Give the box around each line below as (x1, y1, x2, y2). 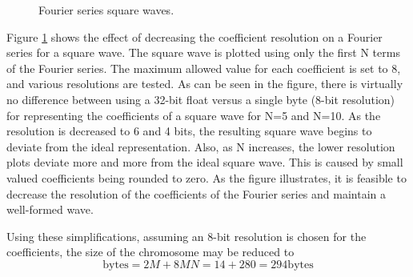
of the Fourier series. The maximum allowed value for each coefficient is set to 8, (6, 59, 401, 76)
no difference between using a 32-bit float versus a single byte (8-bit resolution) (6, 90, 395, 107)
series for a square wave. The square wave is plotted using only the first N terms (6, 44, 400, 61)
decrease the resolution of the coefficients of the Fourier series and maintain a (6, 185, 387, 202)
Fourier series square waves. (38, 2, 174, 18)
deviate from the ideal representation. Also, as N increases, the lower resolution (6, 138, 395, 155)
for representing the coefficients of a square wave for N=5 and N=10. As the (6, 106, 381, 123)
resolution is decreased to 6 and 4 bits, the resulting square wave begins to (6, 122, 372, 139)
